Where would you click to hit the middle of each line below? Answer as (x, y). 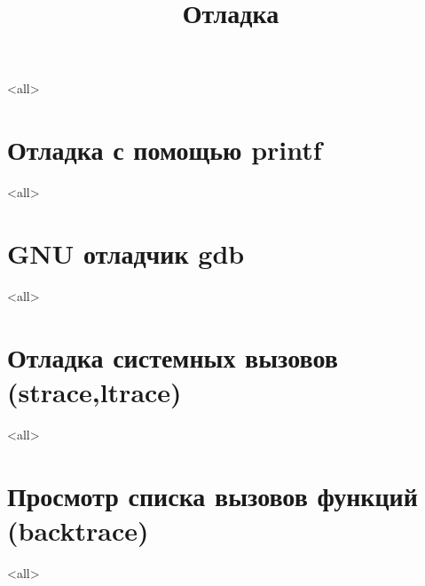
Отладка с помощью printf (165, 150)
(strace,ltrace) (94, 391)
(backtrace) (78, 530)
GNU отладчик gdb (126, 253)
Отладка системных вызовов (173, 356)
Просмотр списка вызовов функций (212, 495)
